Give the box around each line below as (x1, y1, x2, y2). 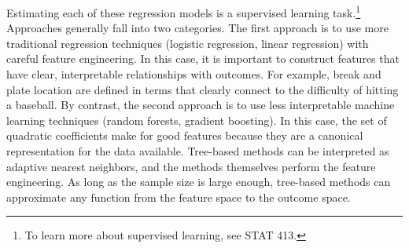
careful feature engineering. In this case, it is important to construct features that (6, 50, 400, 67)
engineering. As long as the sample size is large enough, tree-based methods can (6, 173, 391, 190)
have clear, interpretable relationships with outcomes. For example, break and (6, 66, 381, 82)
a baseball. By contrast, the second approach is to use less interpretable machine (6, 97, 395, 113)
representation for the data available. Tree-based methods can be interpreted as (6, 143, 389, 159)
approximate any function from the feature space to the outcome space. (6, 188, 351, 205)
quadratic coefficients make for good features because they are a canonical (6, 127, 363, 144)
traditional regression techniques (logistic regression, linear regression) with (6, 35, 369, 51)
